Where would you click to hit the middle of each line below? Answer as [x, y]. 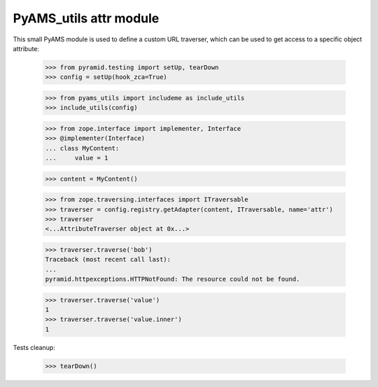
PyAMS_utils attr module [86, 18]
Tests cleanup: [34, 347]
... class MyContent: [82, 148]
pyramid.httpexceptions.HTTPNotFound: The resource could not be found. [173, 279]
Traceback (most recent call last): [108, 260]
